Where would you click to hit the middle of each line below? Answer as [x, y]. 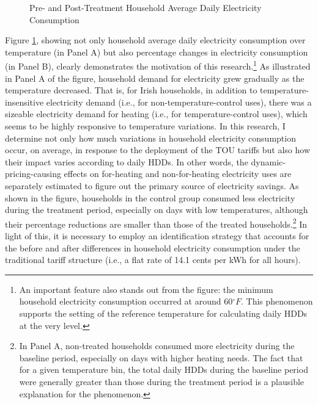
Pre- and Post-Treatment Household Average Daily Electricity [146, 7]
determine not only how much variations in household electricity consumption [150, 138]
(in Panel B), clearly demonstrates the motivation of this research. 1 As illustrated [158, 65]
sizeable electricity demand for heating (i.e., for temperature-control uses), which [156, 114]
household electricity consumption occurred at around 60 [126, 301]
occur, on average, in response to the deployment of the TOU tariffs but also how [157, 150]
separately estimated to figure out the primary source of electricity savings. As [152, 185]
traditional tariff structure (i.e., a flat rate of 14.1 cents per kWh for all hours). [153, 260]
